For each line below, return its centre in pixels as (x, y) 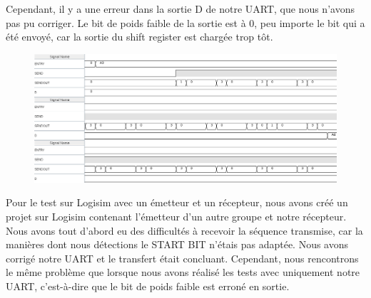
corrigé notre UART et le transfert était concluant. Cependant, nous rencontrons (182, 258)
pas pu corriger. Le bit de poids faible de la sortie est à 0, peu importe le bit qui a (185, 22)
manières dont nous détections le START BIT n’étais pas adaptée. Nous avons (177, 244)
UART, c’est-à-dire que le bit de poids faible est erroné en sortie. (148, 286)
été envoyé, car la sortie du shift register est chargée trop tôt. (139, 37)
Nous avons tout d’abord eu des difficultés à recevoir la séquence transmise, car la (184, 230)
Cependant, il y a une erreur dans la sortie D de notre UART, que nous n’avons (180, 9)
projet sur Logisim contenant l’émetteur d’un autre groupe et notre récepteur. (176, 216)
